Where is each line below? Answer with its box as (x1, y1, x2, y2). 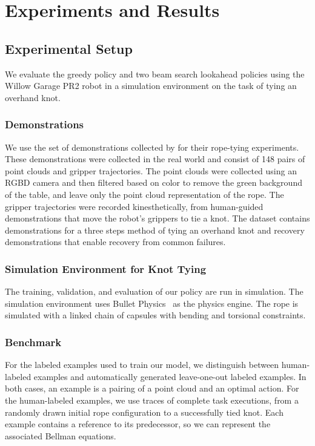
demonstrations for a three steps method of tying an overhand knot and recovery (5, 223, 305, 236)
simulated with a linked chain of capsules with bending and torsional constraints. (5, 309, 306, 321)
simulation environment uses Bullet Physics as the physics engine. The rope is (5, 297, 299, 309)
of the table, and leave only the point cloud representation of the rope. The (5, 188, 284, 200)
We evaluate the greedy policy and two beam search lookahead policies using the (5, 67, 305, 80)
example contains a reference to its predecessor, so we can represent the (5, 418, 271, 430)
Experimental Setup (5, 39, 133, 57)
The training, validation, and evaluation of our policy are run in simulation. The (5, 285, 303, 298)
